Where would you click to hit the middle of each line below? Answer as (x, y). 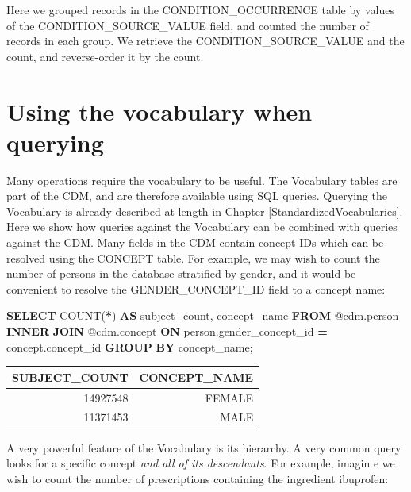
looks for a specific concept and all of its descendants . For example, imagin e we (201, 463)
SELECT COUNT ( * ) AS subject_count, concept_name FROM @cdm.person (203, 315)
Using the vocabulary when (159, 111)
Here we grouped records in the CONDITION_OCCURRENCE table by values (200, 10)
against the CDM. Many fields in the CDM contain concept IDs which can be (195, 242)
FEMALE (229, 397)
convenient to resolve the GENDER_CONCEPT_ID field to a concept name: (196, 288)
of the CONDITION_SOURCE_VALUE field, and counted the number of (188, 25)
